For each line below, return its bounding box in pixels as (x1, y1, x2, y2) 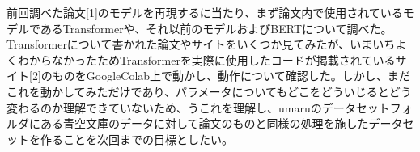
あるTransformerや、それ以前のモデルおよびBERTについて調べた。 (40, 19, 392, 36)
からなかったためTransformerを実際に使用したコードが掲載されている (28, 51, 396, 68)
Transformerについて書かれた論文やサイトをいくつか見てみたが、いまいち (6, 36, 396, 53)
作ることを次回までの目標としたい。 (40, 130, 233, 147)
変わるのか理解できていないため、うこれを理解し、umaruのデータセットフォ (6, 99, 413, 116)
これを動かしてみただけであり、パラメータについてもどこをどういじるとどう (6, 82, 412, 99)
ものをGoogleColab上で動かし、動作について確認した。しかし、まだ (52, 67, 410, 84)
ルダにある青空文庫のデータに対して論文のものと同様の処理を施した (6, 115, 369, 132)
